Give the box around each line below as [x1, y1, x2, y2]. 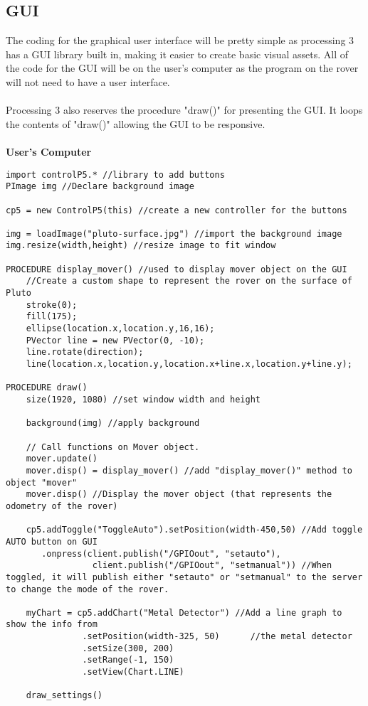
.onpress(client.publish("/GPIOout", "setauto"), [41, 548, 281, 559]
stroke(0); [26, 299, 78, 310]
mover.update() [26, 454, 98, 464]
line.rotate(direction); [26, 347, 144, 358]
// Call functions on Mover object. [26, 442, 200, 452]
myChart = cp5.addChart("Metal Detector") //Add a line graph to [26, 607, 342, 618]
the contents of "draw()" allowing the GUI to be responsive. [6, 116, 266, 131]
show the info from [6, 619, 98, 630]
